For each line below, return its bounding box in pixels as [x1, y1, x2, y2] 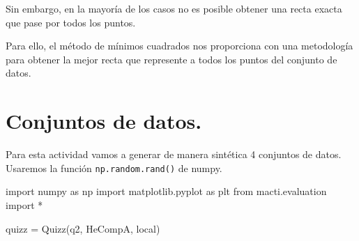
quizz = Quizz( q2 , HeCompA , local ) [6, 221, 160, 235]
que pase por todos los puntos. [6, 15, 136, 29]
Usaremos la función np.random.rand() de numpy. [6, 160, 222, 175]
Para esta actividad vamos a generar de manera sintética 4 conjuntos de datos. [6, 147, 342, 162]
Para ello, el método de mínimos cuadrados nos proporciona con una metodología [6, 38, 353, 53]
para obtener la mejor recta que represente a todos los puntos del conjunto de [6, 52, 337, 66]
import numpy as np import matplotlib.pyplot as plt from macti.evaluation [6, 184, 327, 199]
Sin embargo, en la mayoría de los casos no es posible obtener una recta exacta [6, 1, 342, 15]
